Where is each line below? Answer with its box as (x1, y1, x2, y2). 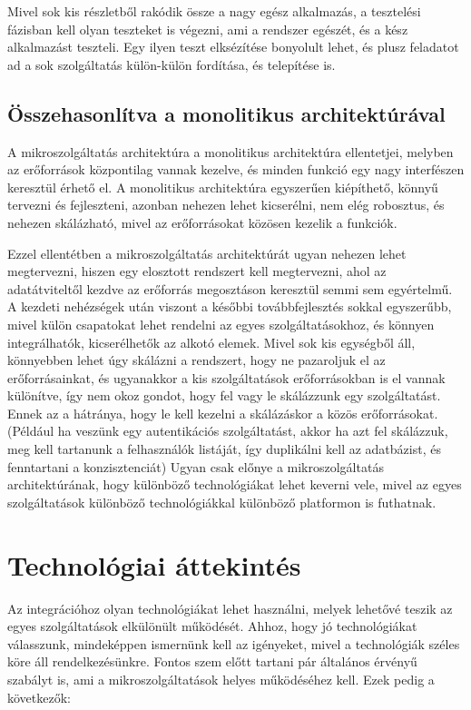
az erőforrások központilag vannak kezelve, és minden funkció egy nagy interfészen (7, 160, 465, 179)
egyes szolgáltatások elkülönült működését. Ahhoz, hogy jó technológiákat (7, 616, 417, 636)
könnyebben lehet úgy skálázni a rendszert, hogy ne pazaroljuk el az (7, 350, 386, 370)
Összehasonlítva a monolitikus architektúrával (7, 99, 446, 127)
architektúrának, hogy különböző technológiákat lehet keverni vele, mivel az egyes (7, 475, 462, 494)
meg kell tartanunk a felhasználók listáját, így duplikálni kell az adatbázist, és (7, 439, 441, 459)
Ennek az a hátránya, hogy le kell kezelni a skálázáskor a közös (7, 403, 358, 422)
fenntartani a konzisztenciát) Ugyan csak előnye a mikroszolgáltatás (7, 457, 384, 476)
